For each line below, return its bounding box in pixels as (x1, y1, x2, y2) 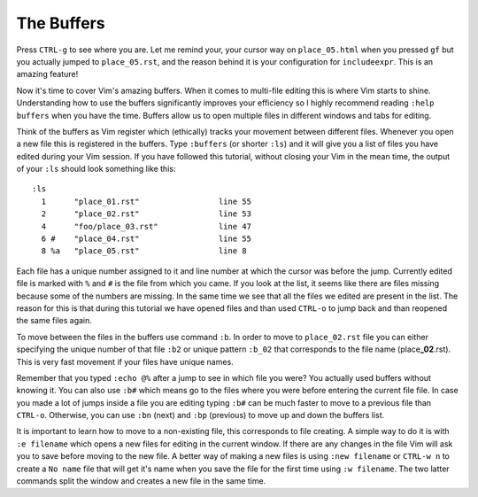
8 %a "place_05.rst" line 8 (41, 246, 247, 256)
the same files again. (16, 315, 93, 326)
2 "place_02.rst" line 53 (41, 209, 252, 219)
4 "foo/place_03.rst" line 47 (41, 221, 252, 231)
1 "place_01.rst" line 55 (41, 196, 252, 206)
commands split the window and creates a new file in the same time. (16, 476, 266, 486)
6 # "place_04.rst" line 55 (41, 234, 252, 244)
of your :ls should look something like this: (16, 164, 176, 175)
